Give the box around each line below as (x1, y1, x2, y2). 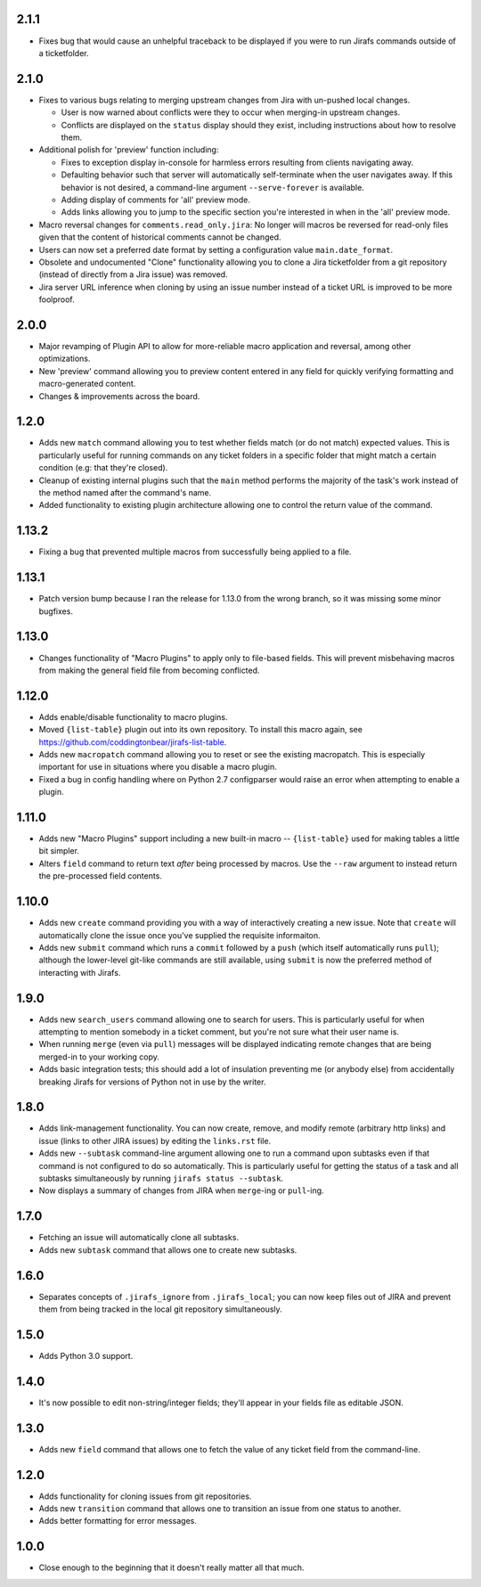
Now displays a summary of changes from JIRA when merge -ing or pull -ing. (38, 1185, 324, 1196)
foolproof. (38, 294, 75, 305)
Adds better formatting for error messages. (38, 1516, 198, 1526)
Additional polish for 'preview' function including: (38, 144, 219, 155)
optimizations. (38, 353, 91, 364)
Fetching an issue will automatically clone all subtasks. (38, 1232, 240, 1243)
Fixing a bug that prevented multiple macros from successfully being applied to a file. (38, 546, 352, 557)
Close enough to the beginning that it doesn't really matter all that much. (38, 1562, 305, 1573)
